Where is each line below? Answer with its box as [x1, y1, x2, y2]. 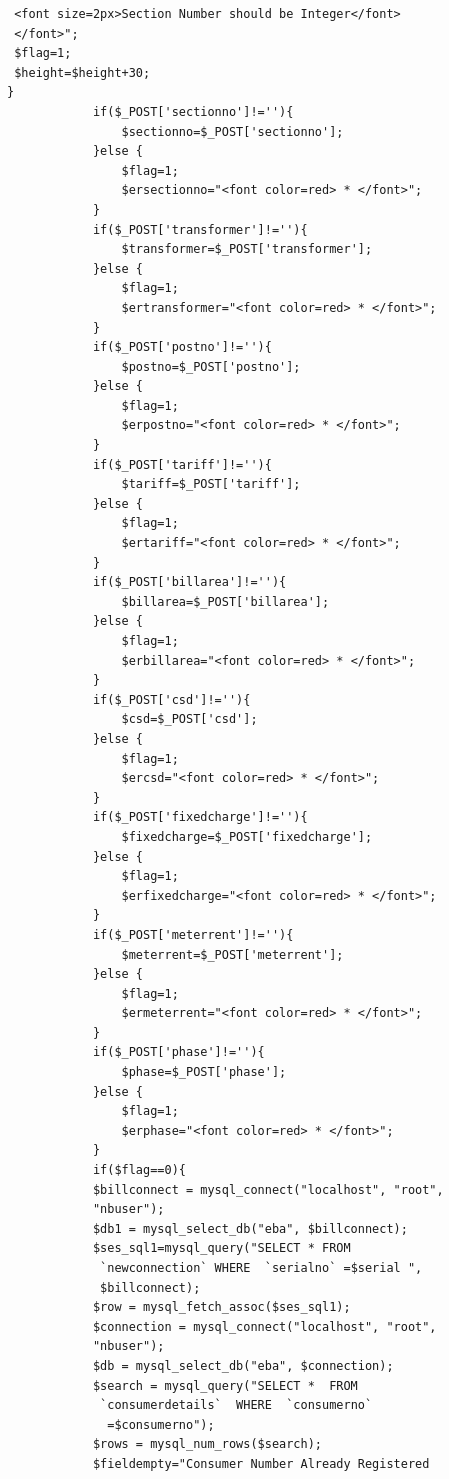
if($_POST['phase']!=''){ [92, 1045, 265, 1060]
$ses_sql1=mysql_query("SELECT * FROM [92, 1241, 351, 1256]
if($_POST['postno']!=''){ [92, 340, 272, 355]
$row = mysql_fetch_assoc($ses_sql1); [92, 1300, 351, 1315]
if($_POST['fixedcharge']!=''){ [92, 810, 308, 825]
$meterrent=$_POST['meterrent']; [121, 947, 344, 962]
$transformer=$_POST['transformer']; [121, 242, 373, 257]
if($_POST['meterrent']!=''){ [92, 927, 294, 942]
